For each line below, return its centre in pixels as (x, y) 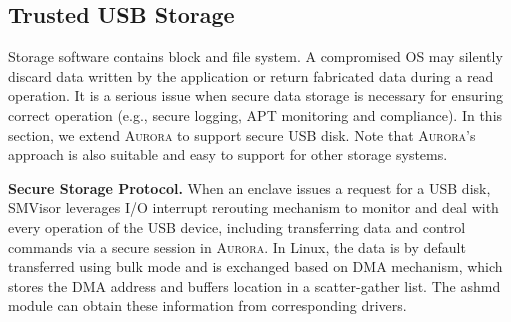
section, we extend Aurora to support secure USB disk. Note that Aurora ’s (242, 134)
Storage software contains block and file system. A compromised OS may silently (255, 56)
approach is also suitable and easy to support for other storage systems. (228, 154)
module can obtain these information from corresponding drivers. (207, 305)
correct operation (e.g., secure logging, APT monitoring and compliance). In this (255, 114)
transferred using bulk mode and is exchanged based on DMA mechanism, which (255, 266)
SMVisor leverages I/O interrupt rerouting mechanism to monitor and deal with (253, 207)
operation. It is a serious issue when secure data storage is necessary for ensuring (255, 95)
